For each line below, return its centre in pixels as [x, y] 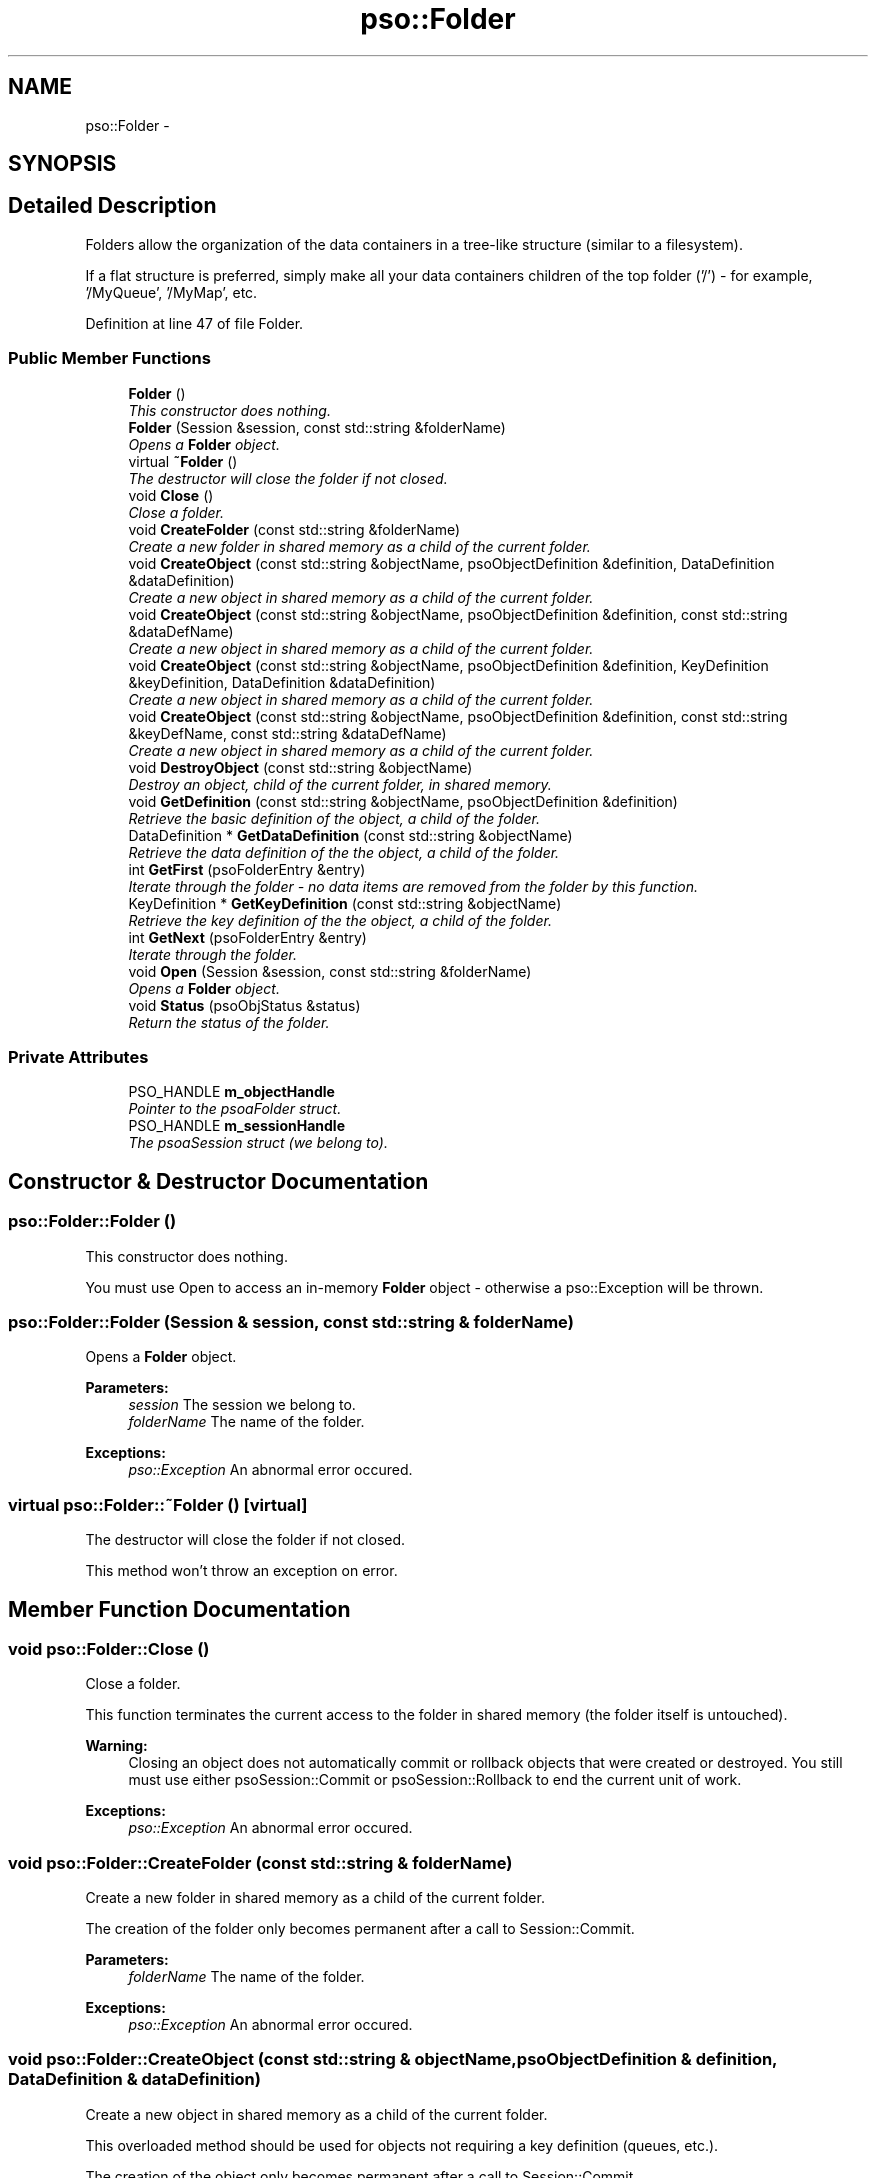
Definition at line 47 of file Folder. [194, 323]
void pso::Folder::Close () [109, 1648]
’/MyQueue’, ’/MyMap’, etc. [171, 292]
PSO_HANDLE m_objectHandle [231, 1092]
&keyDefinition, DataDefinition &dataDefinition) [282, 682]
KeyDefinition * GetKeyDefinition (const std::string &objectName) [345, 903]
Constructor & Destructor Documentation [218, 1181]
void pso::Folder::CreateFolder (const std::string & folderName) [260, 1862]
